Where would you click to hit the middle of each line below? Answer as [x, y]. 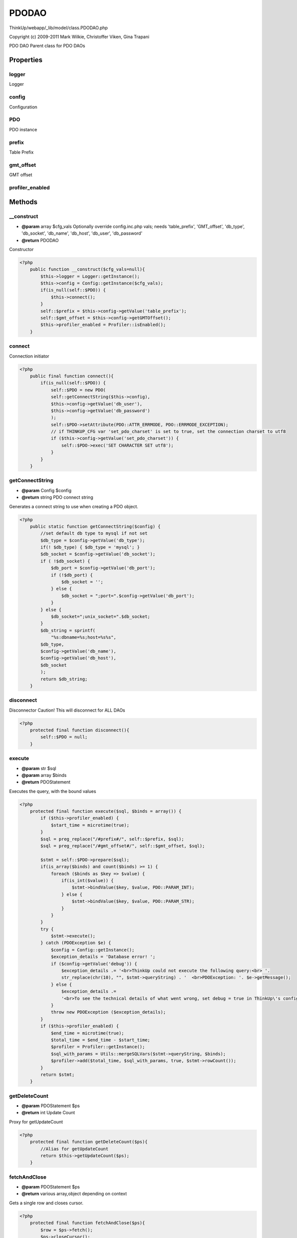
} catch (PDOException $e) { [76, 943]
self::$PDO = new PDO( [78, 390]
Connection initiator [29, 356]
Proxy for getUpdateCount [36, 1122]
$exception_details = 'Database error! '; [103, 957]
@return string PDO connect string [57, 497]
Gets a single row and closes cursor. [46, 1203]
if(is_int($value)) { [87, 880]
